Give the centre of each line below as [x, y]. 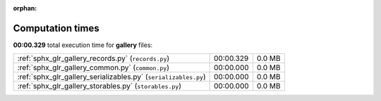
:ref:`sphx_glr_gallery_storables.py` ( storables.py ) [99, 86]
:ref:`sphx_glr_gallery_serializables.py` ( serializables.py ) [111, 77]
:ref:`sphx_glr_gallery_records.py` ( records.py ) [93, 58]
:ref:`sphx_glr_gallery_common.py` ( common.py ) [93, 68]
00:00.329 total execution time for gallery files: [83, 45]
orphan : [25, 8]
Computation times [56, 28]
